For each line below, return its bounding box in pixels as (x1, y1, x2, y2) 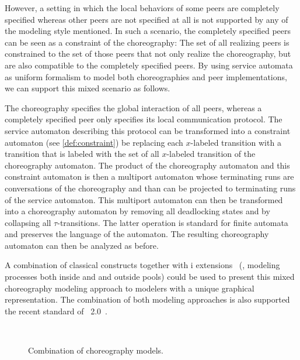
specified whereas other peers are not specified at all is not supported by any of (5, 13, 288, 25)
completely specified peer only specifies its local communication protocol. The (5, 113, 282, 125)
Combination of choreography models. (28, 344, 163, 356)
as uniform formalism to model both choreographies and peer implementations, (5, 70, 287, 83)
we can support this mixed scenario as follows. (5, 82, 170, 94)
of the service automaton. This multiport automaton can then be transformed (5, 193, 283, 205)
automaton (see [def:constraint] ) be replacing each (5, 136, 183, 148)
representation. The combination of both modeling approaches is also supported (5, 293, 290, 306)
